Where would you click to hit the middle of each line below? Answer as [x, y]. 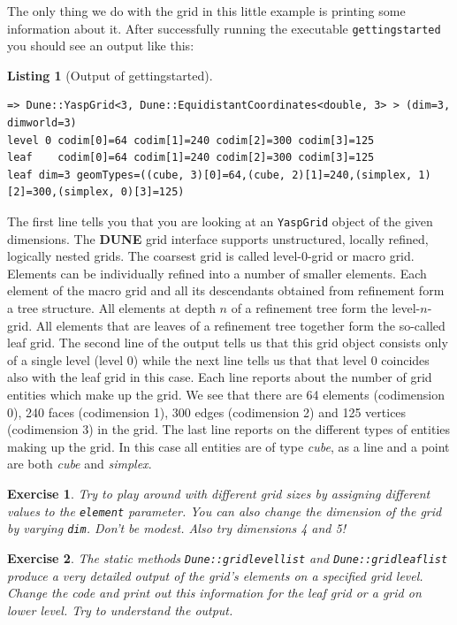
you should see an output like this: [101, 46]
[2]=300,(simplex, [61, 192]
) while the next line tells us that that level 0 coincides [281, 359]
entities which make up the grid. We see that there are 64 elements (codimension [226, 394]
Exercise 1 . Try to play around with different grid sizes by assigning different [219, 493]
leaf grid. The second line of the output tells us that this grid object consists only [228, 343]
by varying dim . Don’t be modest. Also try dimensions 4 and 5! [176, 528]
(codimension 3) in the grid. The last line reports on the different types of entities [229, 429]
